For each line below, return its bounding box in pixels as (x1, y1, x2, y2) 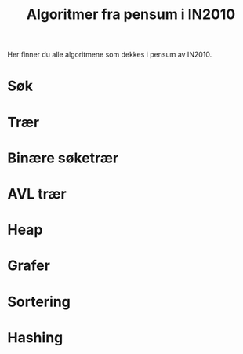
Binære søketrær (7, 149, 119, 166)
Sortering (7, 293, 71, 311)
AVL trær (7, 184, 67, 203)
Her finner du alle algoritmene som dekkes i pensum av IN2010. (7, 49, 212, 60)
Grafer (7, 257, 50, 275)
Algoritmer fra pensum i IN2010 (26, 5, 236, 24)
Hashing (7, 328, 63, 346)
